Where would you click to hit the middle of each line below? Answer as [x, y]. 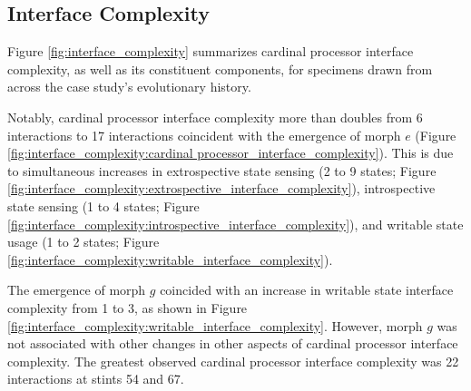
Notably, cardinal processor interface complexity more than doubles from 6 [215, 117]
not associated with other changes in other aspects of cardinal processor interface [233, 343]
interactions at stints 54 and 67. [96, 379]
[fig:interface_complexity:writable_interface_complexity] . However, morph [215, 325]
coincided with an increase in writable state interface [307, 290]
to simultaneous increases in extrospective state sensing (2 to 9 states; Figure [222, 170]
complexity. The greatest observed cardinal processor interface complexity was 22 [233, 361]
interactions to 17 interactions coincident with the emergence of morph [204, 135]
